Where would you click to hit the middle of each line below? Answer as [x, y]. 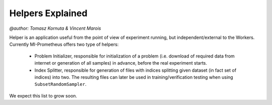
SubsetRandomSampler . [60, 84]
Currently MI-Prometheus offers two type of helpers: [64, 44]
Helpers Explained [48, 13]
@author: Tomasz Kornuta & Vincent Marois [55, 28]
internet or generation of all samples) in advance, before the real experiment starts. [121, 63]
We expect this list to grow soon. [43, 95]
